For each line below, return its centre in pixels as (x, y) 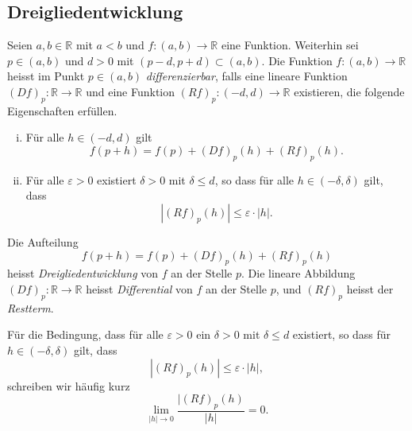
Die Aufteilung (43, 241)
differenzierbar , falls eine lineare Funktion (246, 76)
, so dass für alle (254, 179)
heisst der (370, 288)
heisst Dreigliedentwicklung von (83, 273)
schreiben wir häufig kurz (69, 385)
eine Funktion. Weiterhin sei (290, 45)
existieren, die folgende (349, 91)
